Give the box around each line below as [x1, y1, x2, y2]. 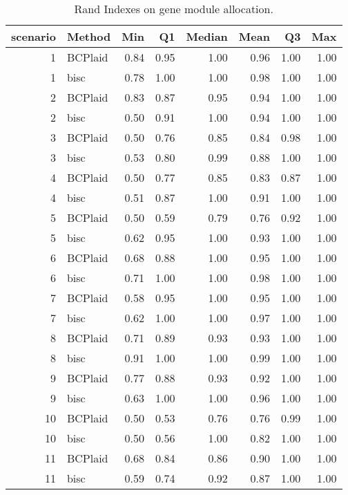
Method [66, 28, 111, 44]
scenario [11, 28, 56, 44]
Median [186, 28, 228, 44]
